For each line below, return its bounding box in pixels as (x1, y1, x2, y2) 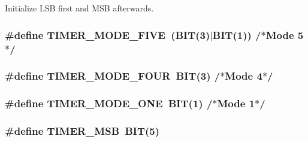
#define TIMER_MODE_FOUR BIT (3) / (5, 68, 221, 83)
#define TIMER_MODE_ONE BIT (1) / (5, 96, 213, 111)
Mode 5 (265, 27, 304, 42)
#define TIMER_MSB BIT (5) (5, 123, 160, 138)
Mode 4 (225, 68, 262, 83)
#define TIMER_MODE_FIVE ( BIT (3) (5, 27, 210, 42)
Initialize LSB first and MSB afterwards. (5, 2, 154, 14)
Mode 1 (217, 96, 255, 111)
